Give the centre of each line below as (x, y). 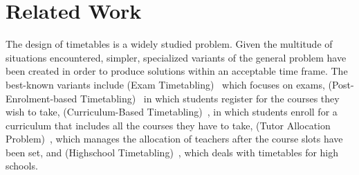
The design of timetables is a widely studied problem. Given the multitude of (169, 44)
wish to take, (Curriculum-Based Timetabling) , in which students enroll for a (172, 112)
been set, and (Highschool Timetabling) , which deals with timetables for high (172, 152)
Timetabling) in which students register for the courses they (210, 98)
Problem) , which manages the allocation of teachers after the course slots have (174, 139)
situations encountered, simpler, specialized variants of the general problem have (176, 57)
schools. (22, 166)
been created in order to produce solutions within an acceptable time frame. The (177, 71)
